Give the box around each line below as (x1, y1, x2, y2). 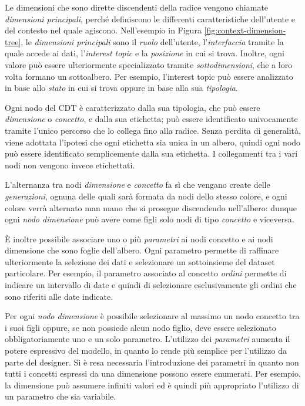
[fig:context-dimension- (204, 24, 286, 36)
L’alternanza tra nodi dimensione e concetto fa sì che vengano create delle (5, 178, 270, 191)
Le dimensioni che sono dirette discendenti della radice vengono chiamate (5, 1, 269, 13)
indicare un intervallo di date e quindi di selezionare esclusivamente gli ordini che (5, 279, 297, 291)
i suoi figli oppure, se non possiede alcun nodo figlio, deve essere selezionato (5, 321, 276, 333)
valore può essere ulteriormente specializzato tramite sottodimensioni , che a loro (5, 58, 293, 70)
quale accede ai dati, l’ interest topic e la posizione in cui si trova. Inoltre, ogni (5, 47, 284, 59)
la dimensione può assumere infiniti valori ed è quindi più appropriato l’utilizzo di (5, 378, 299, 391)
